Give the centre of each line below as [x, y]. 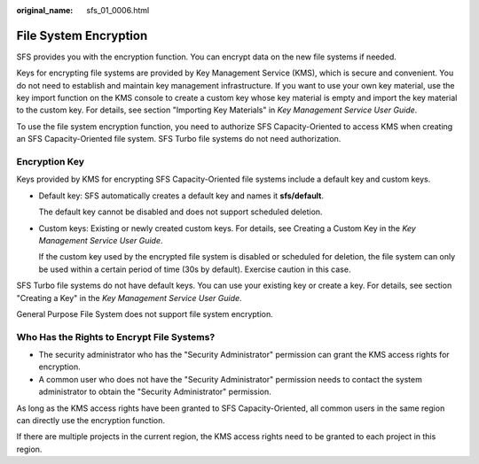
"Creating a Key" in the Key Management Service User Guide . [130, 298]
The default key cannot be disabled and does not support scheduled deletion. [181, 212]
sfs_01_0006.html [118, 10]
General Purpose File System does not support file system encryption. [145, 313]
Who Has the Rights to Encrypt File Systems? [116, 336]
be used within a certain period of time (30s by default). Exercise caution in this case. [195, 269]
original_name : [45, 10]
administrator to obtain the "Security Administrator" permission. [155, 392]
